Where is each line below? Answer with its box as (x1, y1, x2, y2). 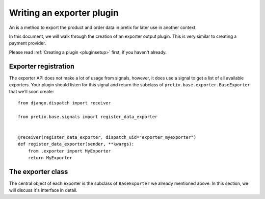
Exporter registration (9, 62, 75, 71)
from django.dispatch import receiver (18, 100, 111, 105)
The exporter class (9, 167, 68, 176)
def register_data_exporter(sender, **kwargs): (18, 141, 134, 147)
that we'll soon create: (9, 89, 54, 95)
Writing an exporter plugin (9, 7, 119, 18)
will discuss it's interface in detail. (9, 187, 78, 193)
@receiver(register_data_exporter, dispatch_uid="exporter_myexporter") (18, 134, 196, 140)
